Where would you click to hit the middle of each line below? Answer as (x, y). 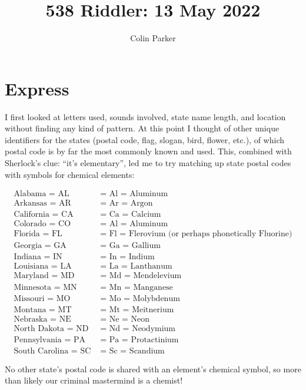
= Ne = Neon (125, 319)
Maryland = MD (44, 276)
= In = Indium (127, 257)
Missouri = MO (42, 298)
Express (37, 88)
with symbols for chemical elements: (70, 174)
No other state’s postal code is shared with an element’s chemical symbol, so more (153, 368)
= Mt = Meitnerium (137, 310)
